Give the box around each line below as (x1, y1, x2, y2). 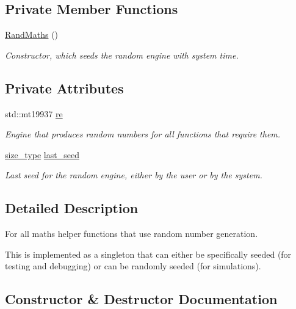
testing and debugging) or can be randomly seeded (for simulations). (5, 260, 261, 272)
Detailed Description (5, 198, 139, 217)
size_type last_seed (5, 148, 79, 161)
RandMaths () (5, 28, 59, 41)
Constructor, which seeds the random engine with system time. (5, 48, 239, 61)
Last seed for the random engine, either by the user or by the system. (5, 169, 262, 181)
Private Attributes (5, 78, 124, 97)
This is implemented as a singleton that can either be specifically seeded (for (5, 247, 292, 260)
